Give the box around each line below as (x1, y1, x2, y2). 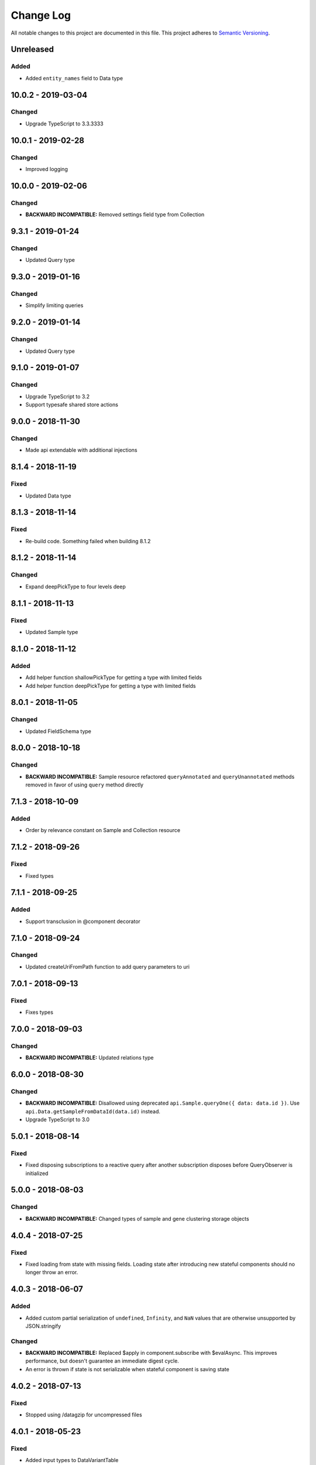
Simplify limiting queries (25, 302, 84, 309)
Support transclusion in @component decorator (25, 918, 140, 925)
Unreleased (11, 45, 54, 54)
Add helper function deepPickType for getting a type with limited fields (25, 682, 196, 689)
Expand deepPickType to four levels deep (25, 583, 126, 590)
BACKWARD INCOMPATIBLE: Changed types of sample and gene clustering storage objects (25, 1215, 249, 1222)
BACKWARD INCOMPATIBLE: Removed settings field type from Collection (25, 211, 205, 218)
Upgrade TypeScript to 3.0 (25, 1116, 90, 1123)
